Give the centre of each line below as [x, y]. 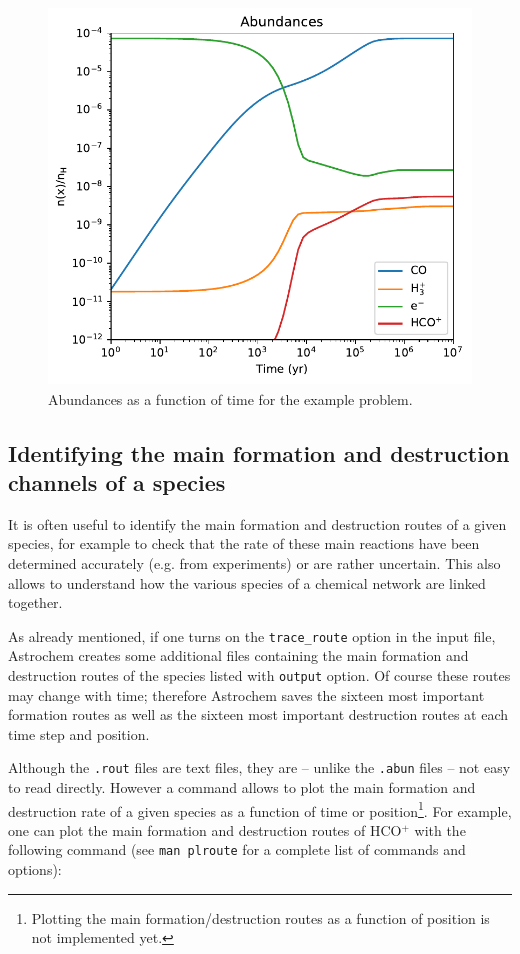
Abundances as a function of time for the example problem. [230, 398]
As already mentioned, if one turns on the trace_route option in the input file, [252, 635]
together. [35, 602]
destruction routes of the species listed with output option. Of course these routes [259, 674]
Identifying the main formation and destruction [259, 452]
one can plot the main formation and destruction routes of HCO [205, 829]
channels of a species [117, 481]
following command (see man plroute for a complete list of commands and [237, 849]
